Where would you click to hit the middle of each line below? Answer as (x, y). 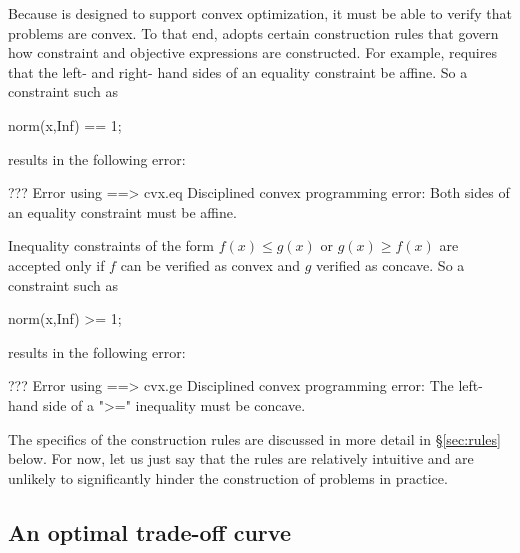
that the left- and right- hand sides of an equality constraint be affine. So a (238, 71)
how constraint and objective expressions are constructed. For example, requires (252, 52)
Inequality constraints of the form (111, 245)
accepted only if (56, 264)
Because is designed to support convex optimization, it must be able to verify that (260, 13)
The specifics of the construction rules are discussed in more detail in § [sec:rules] (254, 438)
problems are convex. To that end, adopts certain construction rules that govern (253, 32)
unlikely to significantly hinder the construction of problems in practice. (228, 477)
